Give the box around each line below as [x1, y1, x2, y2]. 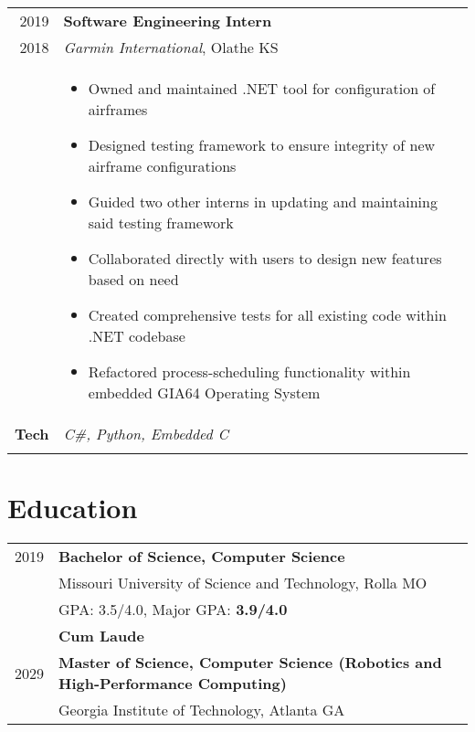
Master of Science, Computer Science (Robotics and [58, 652, 442, 674]
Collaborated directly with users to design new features [88, 248, 442, 269]
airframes [88, 99, 148, 120]
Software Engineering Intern [63, 10, 272, 31]
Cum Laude [58, 625, 144, 647]
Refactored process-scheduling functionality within [88, 361, 411, 382]
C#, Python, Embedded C [63, 423, 228, 444]
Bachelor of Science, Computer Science [58, 546, 345, 568]
